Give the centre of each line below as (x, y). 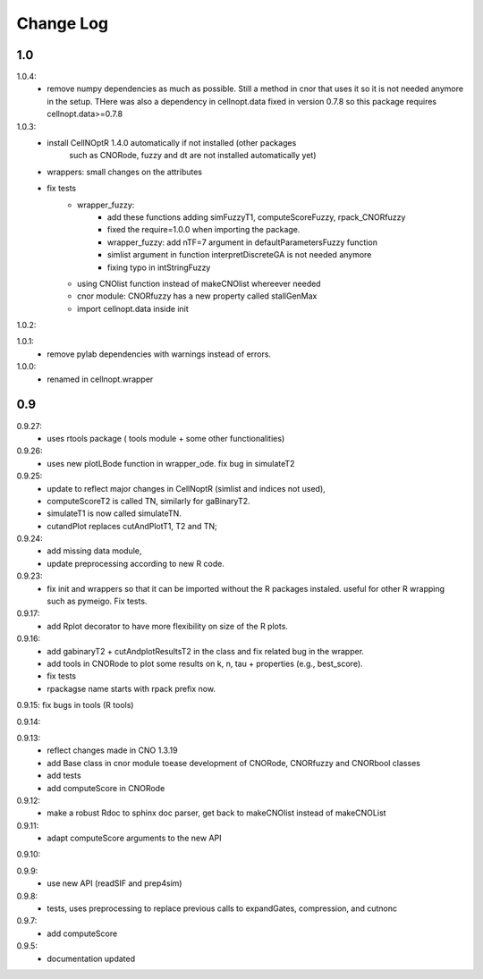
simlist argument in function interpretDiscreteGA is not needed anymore (240, 255)
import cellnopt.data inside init (133, 308)
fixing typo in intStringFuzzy (159, 267)
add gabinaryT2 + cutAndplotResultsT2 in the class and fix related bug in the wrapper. (206, 651)
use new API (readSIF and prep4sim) (114, 883)
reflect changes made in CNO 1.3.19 (112, 750)
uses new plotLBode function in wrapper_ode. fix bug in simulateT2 (171, 463)
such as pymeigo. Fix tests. (97, 601)
